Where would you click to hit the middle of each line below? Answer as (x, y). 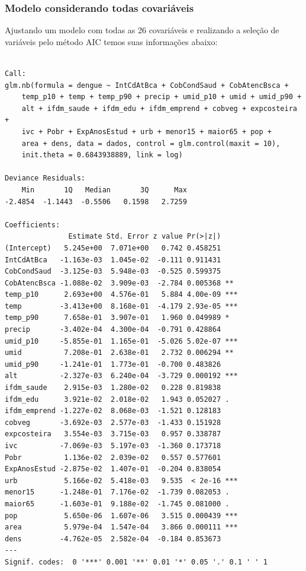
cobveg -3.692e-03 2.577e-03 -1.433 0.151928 (113, 422)
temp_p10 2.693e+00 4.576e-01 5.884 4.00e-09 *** (121, 295)
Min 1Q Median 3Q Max (104, 190)
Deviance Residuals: (45, 178)
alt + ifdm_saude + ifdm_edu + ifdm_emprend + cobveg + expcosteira (159, 108)
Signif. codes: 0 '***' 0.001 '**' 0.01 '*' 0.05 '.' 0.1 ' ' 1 (136, 562)
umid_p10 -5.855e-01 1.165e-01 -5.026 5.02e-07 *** (121, 341)
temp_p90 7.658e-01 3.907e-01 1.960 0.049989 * (117, 318)
